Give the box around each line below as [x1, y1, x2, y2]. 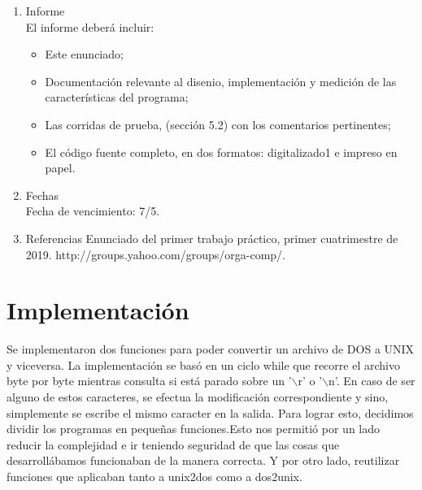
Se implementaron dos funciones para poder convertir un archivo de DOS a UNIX [7, 340, 415, 358]
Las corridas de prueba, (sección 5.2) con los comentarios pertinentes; [45, 115, 391, 132]
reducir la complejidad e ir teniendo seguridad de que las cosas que [7, 436, 340, 453]
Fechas [25, 186, 59, 203]
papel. [45, 159, 76, 176]
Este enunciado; [45, 46, 124, 63]
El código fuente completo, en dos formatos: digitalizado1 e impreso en [45, 143, 398, 160]
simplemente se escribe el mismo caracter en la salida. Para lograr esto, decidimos [7, 404, 414, 421]
